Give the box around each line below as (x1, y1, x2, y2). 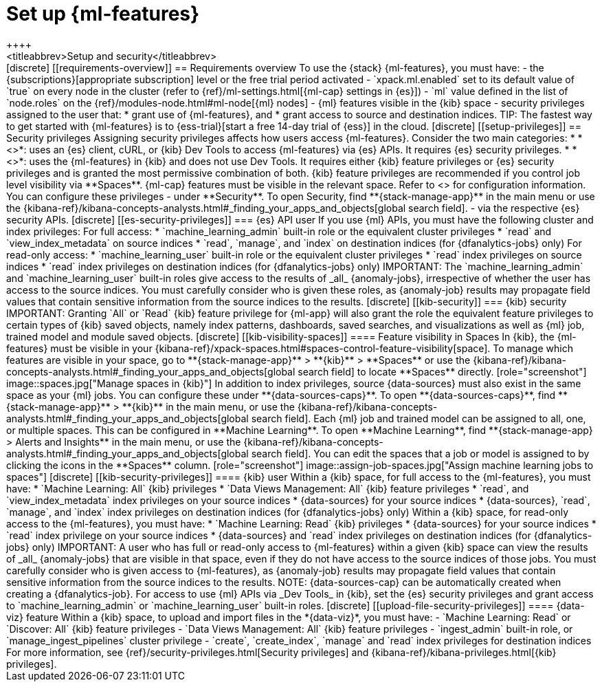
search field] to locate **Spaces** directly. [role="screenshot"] (298, 365, 587, 378)
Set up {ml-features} (6, 2, 200, 25)
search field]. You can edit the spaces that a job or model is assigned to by (251, 447, 590, 459)
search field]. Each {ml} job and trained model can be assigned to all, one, (251, 412, 586, 424)
